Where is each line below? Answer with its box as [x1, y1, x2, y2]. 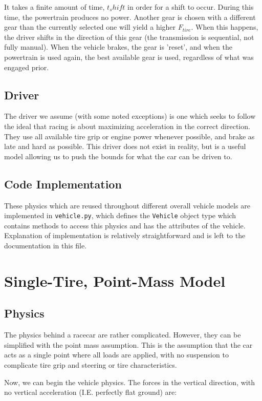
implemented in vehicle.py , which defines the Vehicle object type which [4, 210, 236, 221]
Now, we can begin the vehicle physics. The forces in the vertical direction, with [4, 376, 255, 387]
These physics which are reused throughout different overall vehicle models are [4, 200, 250, 210]
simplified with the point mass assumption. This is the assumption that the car [4, 339, 253, 350]
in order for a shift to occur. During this [127, 2, 254, 12]
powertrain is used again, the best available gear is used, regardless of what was [4, 51, 254, 62]
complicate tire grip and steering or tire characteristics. [4, 359, 177, 370]
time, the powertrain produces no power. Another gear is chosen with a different [4, 11, 256, 22]
